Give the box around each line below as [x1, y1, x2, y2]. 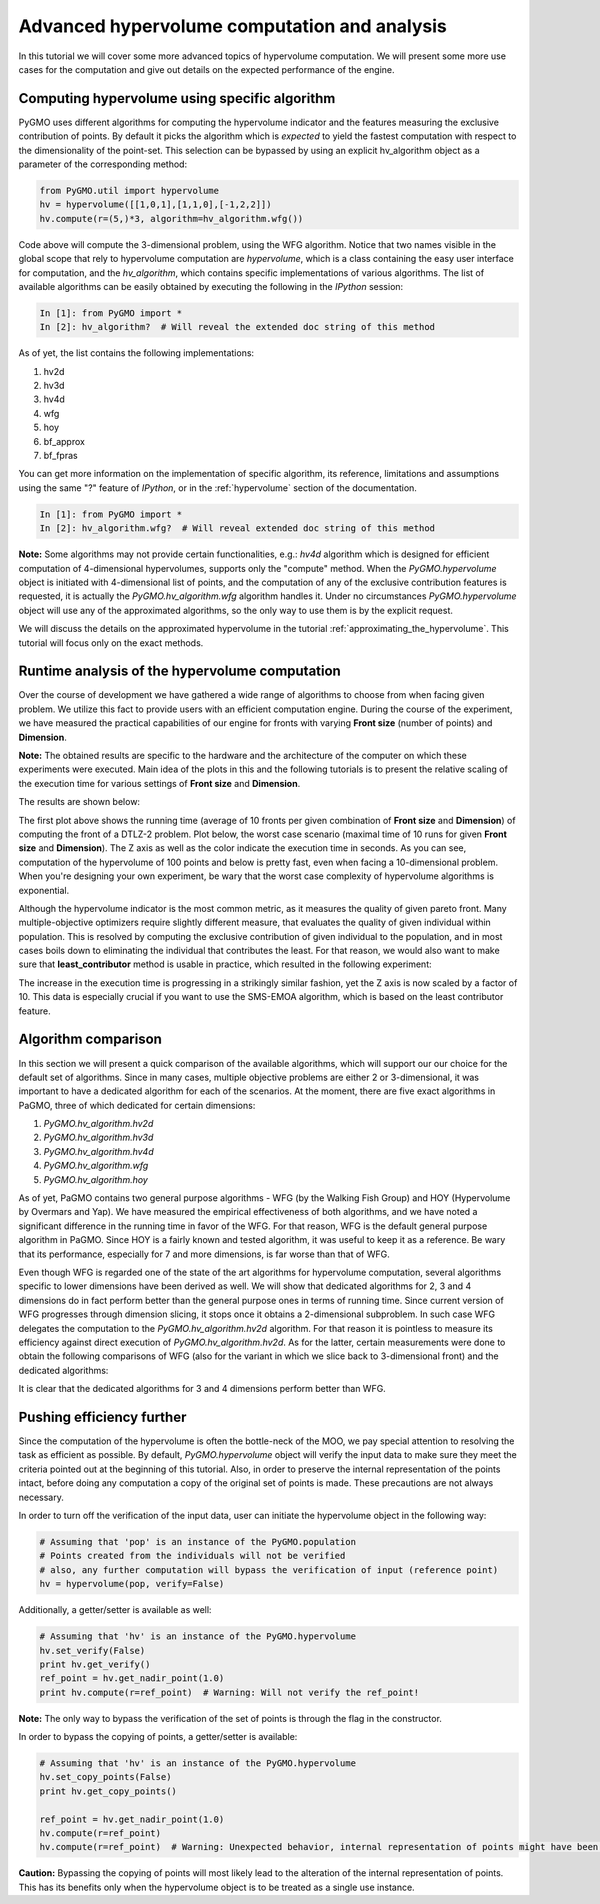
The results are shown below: [18, 796, 140, 808]
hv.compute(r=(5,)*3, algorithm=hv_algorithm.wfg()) [39, 213, 304, 224]
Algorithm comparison [18, 1031, 162, 1048]
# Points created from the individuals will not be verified [39, 1550, 346, 1562]
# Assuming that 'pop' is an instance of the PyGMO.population [39, 1536, 357, 1547]
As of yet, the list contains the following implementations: [18, 347, 255, 359]
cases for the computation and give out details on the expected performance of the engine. [18, 63, 395, 75]
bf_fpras [43, 450, 79, 462]
